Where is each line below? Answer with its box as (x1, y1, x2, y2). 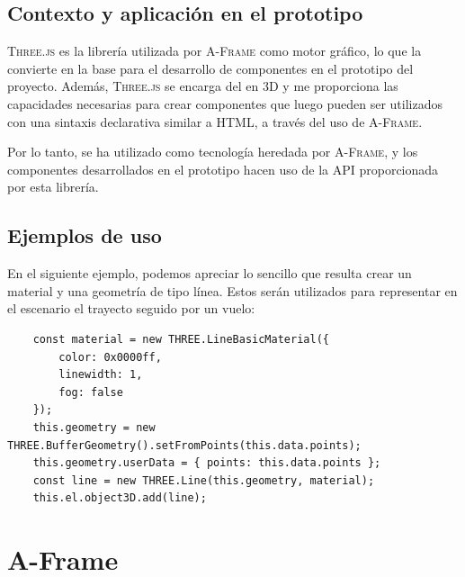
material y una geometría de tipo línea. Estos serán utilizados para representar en (7, 281, 458, 300)
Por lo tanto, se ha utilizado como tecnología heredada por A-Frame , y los (7, 142, 418, 161)
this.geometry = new (32, 420, 156, 434)
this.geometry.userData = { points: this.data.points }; (32, 456, 381, 470)
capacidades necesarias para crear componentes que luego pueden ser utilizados (7, 94, 443, 113)
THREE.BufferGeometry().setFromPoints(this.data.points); (7, 438, 362, 452)
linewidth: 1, (58, 368, 143, 382)
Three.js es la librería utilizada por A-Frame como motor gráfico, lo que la (7, 41, 422, 60)
